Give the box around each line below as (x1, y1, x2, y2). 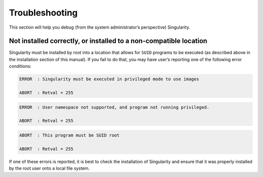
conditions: (9, 63, 32, 69)
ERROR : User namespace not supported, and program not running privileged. (19, 105, 209, 110)
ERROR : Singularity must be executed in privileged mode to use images (19, 76, 199, 82)
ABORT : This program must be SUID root (19, 132, 120, 138)
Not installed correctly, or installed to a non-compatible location (9, 37, 207, 45)
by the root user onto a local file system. (9, 165, 90, 171)
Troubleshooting (9, 7, 78, 18)
